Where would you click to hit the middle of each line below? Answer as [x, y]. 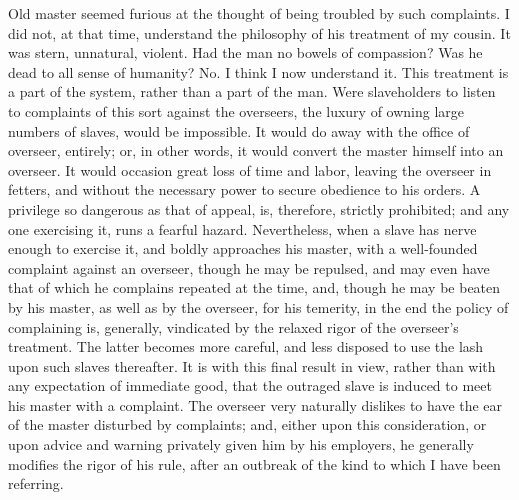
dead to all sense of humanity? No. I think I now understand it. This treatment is [258, 71]
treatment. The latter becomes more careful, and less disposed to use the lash [246, 346]
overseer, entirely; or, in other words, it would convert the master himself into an [256, 150]
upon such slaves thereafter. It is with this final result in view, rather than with [252, 365]
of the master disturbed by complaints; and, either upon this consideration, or [247, 424]
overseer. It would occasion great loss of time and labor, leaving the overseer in [250, 169]
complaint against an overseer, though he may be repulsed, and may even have [249, 267]
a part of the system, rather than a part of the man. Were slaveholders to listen [252, 91]
